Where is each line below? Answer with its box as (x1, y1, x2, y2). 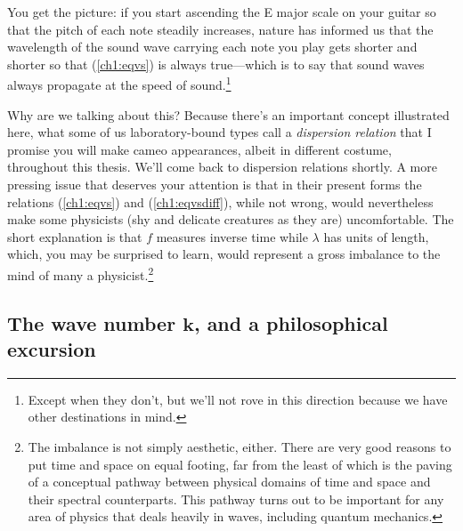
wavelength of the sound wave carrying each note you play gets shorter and (7, 37, 418, 56)
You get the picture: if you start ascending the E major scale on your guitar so (7, 3, 436, 20)
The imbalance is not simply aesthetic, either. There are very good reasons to (28, 438, 451, 455)
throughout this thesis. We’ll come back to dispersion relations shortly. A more (7, 157, 437, 176)
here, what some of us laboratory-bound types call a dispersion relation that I (7, 123, 432, 141)
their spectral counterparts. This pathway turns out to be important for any (28, 489, 444, 508)
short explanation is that (7, 227, 142, 245)
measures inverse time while (156, 227, 308, 245)
